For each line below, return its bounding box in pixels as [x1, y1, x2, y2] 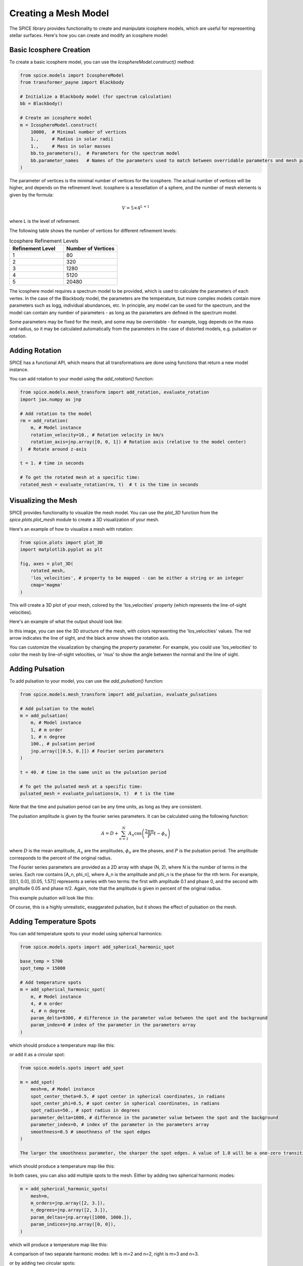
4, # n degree [30, 1008, 66, 1014]
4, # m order [30, 1001, 63, 1007]
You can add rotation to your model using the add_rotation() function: [9, 376, 154, 382]
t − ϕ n [154, 830, 168, 838]
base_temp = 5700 [20, 958, 63, 964]
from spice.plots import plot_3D [20, 539, 103, 545]
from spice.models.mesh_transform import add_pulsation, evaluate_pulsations [20, 691, 217, 697]
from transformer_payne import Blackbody [20, 80, 124, 86]
